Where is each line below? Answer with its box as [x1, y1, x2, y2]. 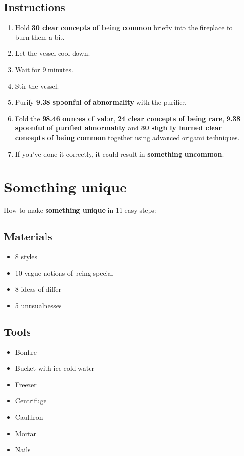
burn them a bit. [15, 31, 65, 42]
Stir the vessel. [15, 80, 59, 91]
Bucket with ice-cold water [15, 363, 94, 373]
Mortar [15, 428, 37, 438]
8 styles [15, 252, 38, 262]
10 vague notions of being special [15, 267, 113, 278]
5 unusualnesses [15, 300, 62, 310]
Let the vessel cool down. [15, 48, 90, 58]
